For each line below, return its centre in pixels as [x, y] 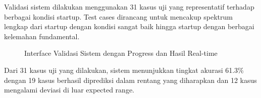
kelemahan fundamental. [42, 36]
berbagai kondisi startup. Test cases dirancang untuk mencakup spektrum [118, 16]
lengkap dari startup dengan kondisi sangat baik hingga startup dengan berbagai [129, 26]
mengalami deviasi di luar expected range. [69, 90]
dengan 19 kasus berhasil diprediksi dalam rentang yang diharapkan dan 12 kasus [130, 80]
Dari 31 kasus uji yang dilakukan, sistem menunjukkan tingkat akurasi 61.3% [124, 70]
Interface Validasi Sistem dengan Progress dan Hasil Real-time [121, 53]
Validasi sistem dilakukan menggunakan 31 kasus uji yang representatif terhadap [129, 7]
